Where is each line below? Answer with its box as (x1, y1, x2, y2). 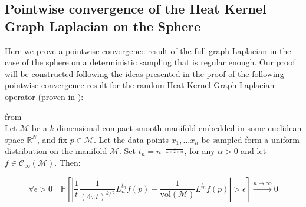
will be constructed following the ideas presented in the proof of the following (5, 67, 284, 79)
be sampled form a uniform (201, 133, 300, 145)
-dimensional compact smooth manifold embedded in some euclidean (54, 122, 302, 134)
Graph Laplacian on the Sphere (5, 16, 201, 35)
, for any (184, 145, 215, 157)
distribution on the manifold (5, 145, 107, 157)
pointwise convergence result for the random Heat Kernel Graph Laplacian (5, 79, 275, 91)
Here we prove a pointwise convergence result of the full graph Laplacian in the (5, 44, 291, 56)
